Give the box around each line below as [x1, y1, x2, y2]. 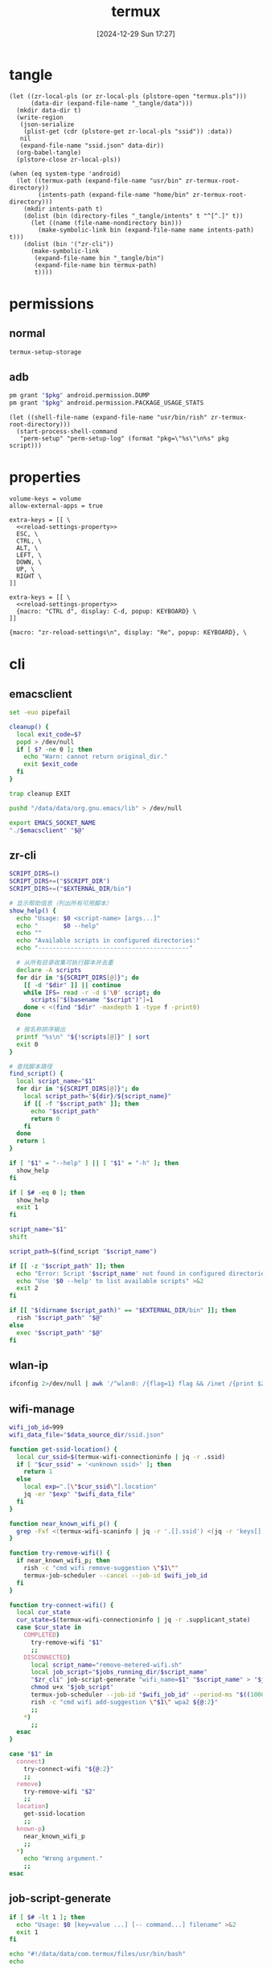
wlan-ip [9, 1358, 49, 1372]
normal [9, 326, 46, 340]
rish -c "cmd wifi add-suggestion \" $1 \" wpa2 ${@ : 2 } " [30, 1698, 219, 1706]
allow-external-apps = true [9, 502, 104, 510]
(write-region [16, 113, 64, 121]
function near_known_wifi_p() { [9, 1519, 117, 1527]
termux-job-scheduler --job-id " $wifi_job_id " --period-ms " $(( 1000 [30, 1691, 265, 1699]
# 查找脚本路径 [9, 1062, 53, 1071]
